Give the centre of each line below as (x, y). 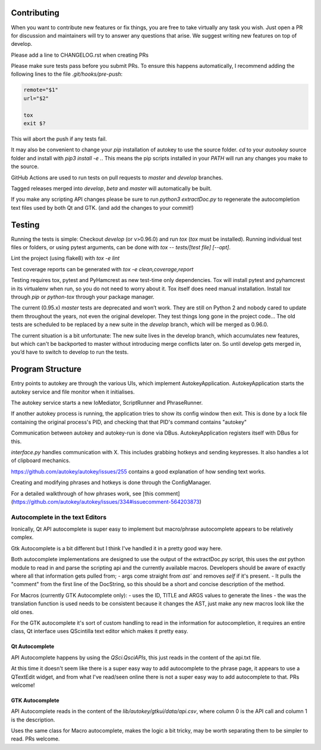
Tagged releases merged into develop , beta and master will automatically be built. (111, 188)
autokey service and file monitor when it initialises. (73, 392)
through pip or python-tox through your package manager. (83, 297)
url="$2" (36, 98)
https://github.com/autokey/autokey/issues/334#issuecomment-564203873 (106, 501)
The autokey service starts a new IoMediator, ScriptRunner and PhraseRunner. (107, 403)
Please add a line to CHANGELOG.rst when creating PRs (80, 55)
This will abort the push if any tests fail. (59, 139)
